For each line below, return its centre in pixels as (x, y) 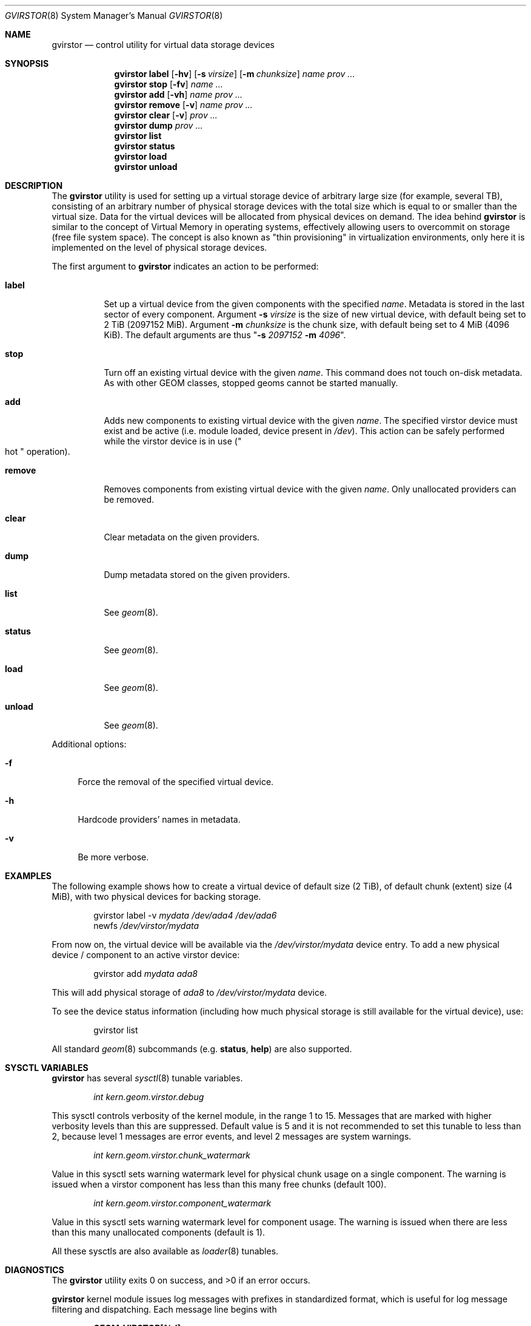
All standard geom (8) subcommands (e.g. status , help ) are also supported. (202, 1049)
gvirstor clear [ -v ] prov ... (166, 115)
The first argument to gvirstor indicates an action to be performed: (185, 266)
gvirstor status (145, 146)
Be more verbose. (113, 857)
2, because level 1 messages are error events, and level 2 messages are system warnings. (232, 1136)
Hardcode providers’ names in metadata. (159, 819)
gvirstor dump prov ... (159, 125)
